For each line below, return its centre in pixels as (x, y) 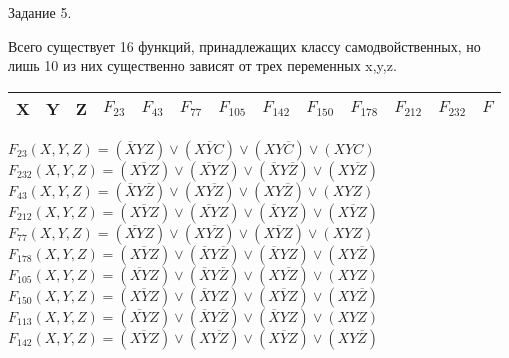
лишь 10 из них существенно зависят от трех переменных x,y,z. (202, 65)
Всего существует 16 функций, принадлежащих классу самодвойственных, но (244, 45)
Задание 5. (40, 12)
